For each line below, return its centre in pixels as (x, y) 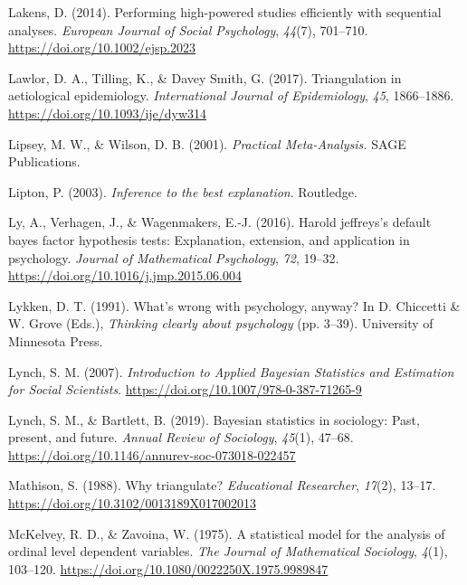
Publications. (44, 161)
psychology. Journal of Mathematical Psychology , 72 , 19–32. (174, 257)
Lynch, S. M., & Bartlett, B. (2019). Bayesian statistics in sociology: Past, (214, 419)
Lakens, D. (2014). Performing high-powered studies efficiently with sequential (225, 12)
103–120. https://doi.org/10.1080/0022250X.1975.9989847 (168, 568)
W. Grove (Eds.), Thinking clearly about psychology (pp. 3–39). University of (221, 323)
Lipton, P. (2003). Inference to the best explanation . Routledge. (183, 191)
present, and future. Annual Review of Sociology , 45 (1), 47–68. (181, 437)
